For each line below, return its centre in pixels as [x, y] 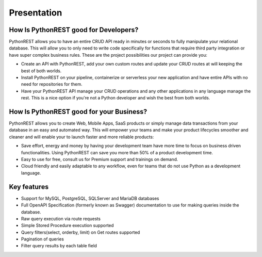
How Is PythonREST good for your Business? [78, 112]
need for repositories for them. [52, 84]
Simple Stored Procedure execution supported [67, 225]
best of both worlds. [41, 71]
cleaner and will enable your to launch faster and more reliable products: [82, 137]
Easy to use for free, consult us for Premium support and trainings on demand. [99, 160]
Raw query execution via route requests [61, 219]
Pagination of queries [42, 239]
